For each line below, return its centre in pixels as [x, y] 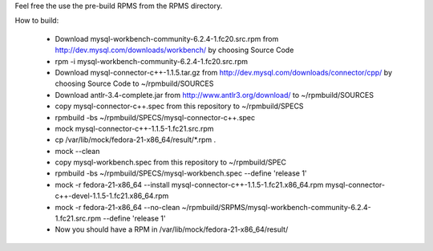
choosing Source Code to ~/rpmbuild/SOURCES [134, 83]
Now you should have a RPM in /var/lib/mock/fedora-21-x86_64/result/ [172, 229]
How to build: [37, 21]
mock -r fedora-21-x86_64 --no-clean [117, 207]
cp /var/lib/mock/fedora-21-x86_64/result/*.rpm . [136, 140]
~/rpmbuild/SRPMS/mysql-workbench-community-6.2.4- [277, 207]
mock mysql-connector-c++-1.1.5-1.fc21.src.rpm [134, 128]
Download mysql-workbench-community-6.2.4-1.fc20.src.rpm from [167, 38]
